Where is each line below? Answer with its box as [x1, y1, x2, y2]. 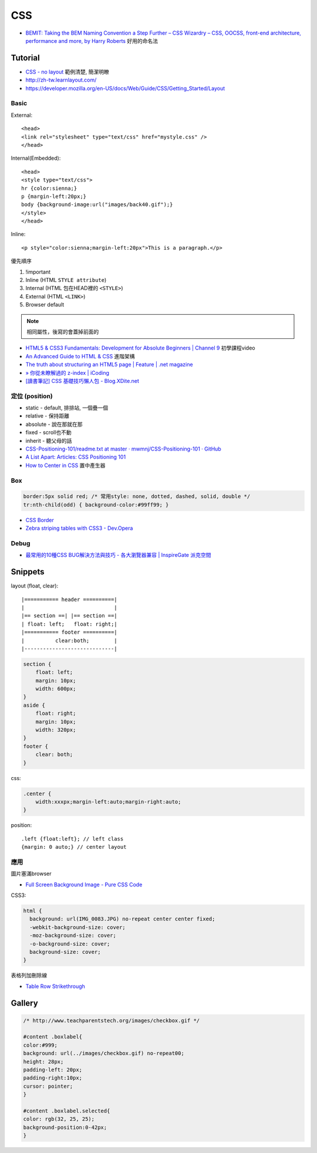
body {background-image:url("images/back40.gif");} [21, 201, 173, 208]
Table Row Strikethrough [25, 983, 85, 990]
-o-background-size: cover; [29, 940, 110, 947]
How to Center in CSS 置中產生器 [25, 462, 106, 469]
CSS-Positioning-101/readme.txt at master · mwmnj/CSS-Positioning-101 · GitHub [25, 445, 221, 452]
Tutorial [11, 53, 41, 63]
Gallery [11, 998, 38, 1008]
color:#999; [23, 1041, 58, 1048]
